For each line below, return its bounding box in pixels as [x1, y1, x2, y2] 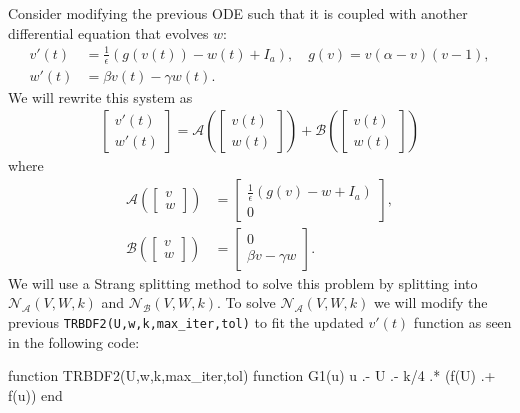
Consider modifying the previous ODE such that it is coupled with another [8, 3, 468, 23]
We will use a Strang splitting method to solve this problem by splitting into [8, 272, 478, 293]
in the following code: [8, 331, 140, 352]
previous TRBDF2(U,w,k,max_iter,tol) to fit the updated [8, 312, 364, 333]
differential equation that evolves [8, 22, 209, 43]
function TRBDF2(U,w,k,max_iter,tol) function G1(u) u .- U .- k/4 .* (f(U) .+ [8, 365, 496, 386]
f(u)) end [8, 384, 63, 405]
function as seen [413, 312, 512, 333]
